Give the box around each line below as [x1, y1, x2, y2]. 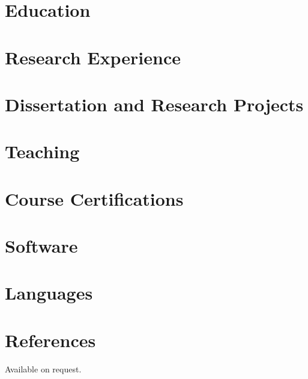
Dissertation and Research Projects [5, 91, 304, 116]
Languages [5, 280, 93, 305]
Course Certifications [5, 186, 184, 211]
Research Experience [5, 45, 181, 69]
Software [5, 233, 78, 258]
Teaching [5, 139, 80, 164]
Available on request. [5, 362, 82, 375]
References [5, 327, 96, 352]
